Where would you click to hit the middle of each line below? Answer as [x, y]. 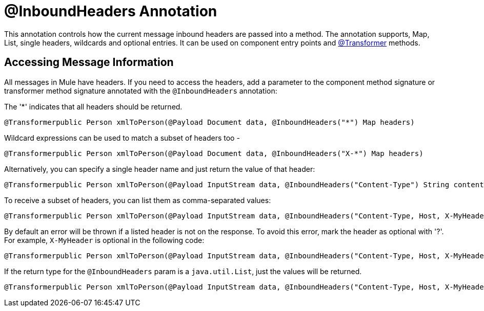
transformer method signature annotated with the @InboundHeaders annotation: [141, 91]
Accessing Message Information [89, 62]
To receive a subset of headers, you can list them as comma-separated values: [138, 200]
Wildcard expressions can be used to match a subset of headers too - [122, 138]
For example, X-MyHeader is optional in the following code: [104, 240]
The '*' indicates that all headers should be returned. [93, 106]
